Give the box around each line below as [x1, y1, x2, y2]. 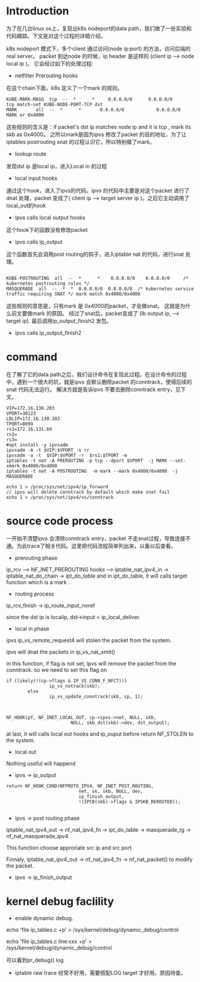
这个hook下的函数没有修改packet [6, 226, 88, 233]
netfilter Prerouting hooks [14, 72, 78, 79]
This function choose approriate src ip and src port [6, 844, 132, 851]
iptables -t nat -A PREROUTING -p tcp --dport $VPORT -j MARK [6, 457, 168, 464]
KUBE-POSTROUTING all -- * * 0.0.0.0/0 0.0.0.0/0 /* [6, 275, 189, 281]
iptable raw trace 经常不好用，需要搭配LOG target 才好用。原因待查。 [14, 969, 187, 976]
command [6, 351, 58, 364]
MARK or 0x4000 [6, 112, 44, 118]
